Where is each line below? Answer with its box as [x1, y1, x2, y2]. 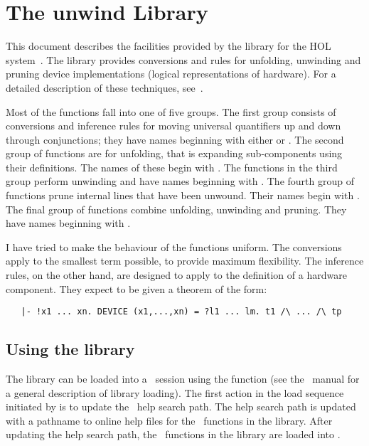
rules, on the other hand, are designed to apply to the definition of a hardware [6, 267, 347, 282]
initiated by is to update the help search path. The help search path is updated [6, 399, 356, 414]
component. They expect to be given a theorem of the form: [6, 281, 267, 296]
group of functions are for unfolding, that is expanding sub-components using [6, 146, 343, 161]
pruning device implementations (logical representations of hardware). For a [6, 66, 336, 81]
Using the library [6, 338, 135, 360]
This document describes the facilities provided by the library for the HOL [6, 38, 331, 53]
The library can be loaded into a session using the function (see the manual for [6, 371, 360, 386]
